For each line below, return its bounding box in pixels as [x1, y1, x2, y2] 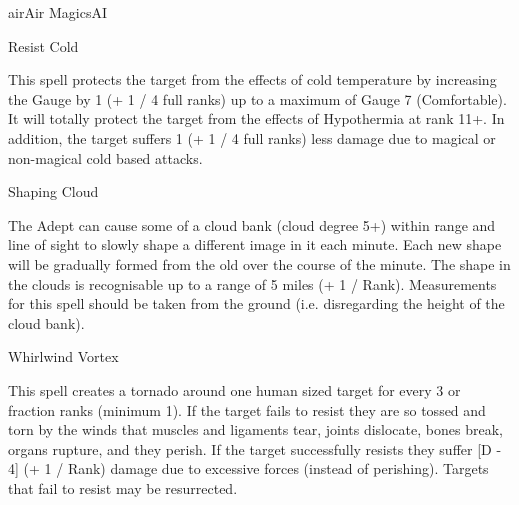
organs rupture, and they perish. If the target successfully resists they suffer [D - [8, 438, 502, 459]
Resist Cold [8, 35, 79, 56]
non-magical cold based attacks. [8, 147, 203, 168]
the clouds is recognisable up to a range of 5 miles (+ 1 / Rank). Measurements [8, 273, 497, 294]
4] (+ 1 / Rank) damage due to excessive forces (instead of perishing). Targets [8, 458, 489, 479]
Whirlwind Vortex [8, 346, 119, 367]
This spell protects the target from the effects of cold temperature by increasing [8, 69, 497, 90]
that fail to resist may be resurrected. [8, 477, 238, 498]
